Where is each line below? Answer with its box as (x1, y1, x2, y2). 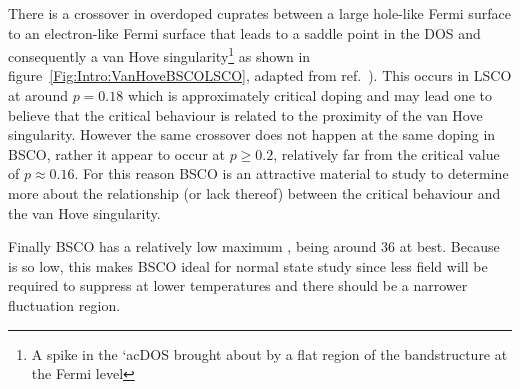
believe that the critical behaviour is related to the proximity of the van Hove (8, 104, 483, 125)
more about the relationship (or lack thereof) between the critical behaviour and (8, 183, 501, 203)
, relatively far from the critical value (273, 143, 500, 164)
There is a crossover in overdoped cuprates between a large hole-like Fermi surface (8, 3, 511, 23)
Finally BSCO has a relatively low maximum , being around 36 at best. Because (8, 236, 500, 257)
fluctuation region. (8, 294, 121, 315)
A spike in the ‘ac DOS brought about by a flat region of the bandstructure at (31, 343, 508, 364)
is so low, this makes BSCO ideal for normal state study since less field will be (8, 255, 488, 276)
